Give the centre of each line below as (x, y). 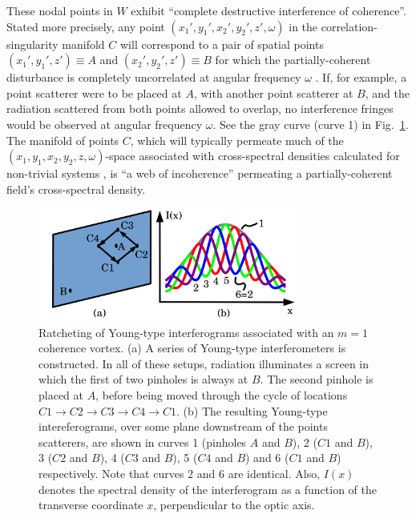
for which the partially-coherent (293, 60)
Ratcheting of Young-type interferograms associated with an (186, 332)
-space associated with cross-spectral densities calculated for (252, 156)
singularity (32, 44)
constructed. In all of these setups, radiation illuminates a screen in (204, 363)
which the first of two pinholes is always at (143, 379)
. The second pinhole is (317, 379)
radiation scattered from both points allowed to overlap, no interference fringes (200, 108)
